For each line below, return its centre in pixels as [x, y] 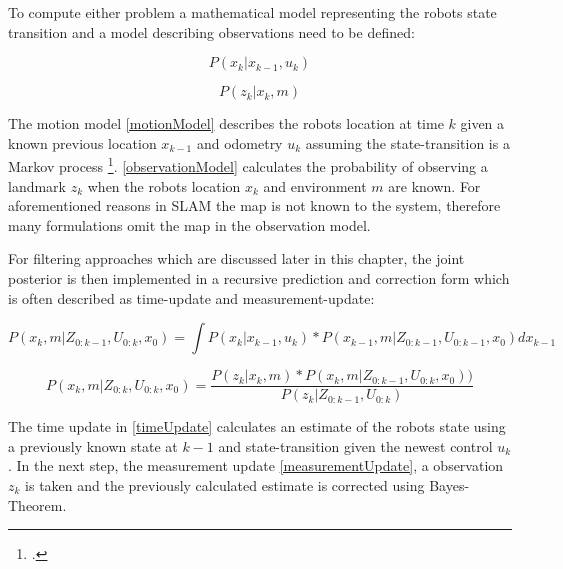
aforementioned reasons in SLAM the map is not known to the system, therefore [254, 205]
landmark [37, 185]
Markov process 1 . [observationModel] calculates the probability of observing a [248, 165]
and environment [315, 185]
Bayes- [449, 485]
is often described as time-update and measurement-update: [191, 297]
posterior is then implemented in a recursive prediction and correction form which [259, 278]
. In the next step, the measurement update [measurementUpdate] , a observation [256, 465]
